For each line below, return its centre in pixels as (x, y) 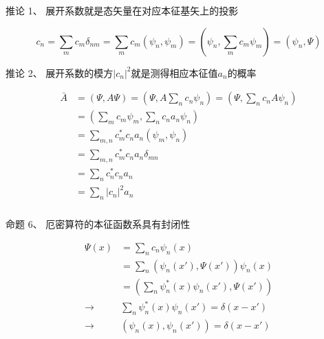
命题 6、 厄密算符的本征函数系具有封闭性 (98, 224)
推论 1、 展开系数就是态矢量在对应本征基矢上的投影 (122, 10)
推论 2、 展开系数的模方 (60, 72)
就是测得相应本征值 (174, 72)
